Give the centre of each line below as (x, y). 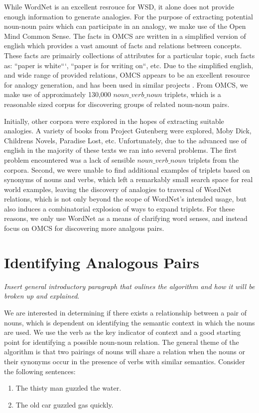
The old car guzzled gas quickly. (65, 404)
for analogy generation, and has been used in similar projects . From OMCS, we (126, 84)
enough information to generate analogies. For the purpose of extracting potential (129, 16)
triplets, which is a (193, 94)
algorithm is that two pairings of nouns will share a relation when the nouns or (125, 352)
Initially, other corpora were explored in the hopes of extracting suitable (114, 121)
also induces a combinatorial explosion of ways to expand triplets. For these (120, 208)
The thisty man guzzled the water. (68, 388)
